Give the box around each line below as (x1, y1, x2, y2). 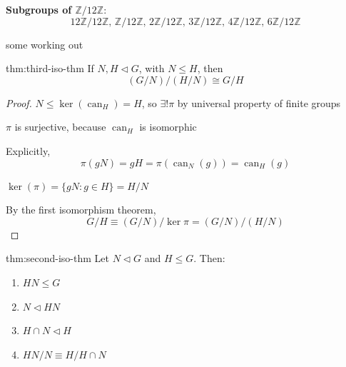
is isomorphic (139, 119, 197, 134)
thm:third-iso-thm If (6, 61, 94, 76)
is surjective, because (14, 119, 106, 134)
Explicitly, (6, 143, 51, 158)
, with (138, 61, 165, 76)
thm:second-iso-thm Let (6, 251, 110, 266)
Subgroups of (6, 2, 72, 16)
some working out (6, 36, 83, 51)
